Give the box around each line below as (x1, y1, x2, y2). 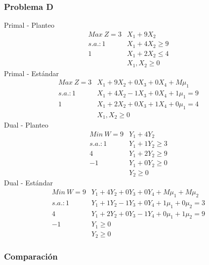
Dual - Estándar (4, 177, 53, 188)
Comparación (4, 250, 58, 263)
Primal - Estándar (4, 68, 59, 78)
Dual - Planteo (4, 120, 48, 130)
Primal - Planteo (4, 20, 54, 30)
